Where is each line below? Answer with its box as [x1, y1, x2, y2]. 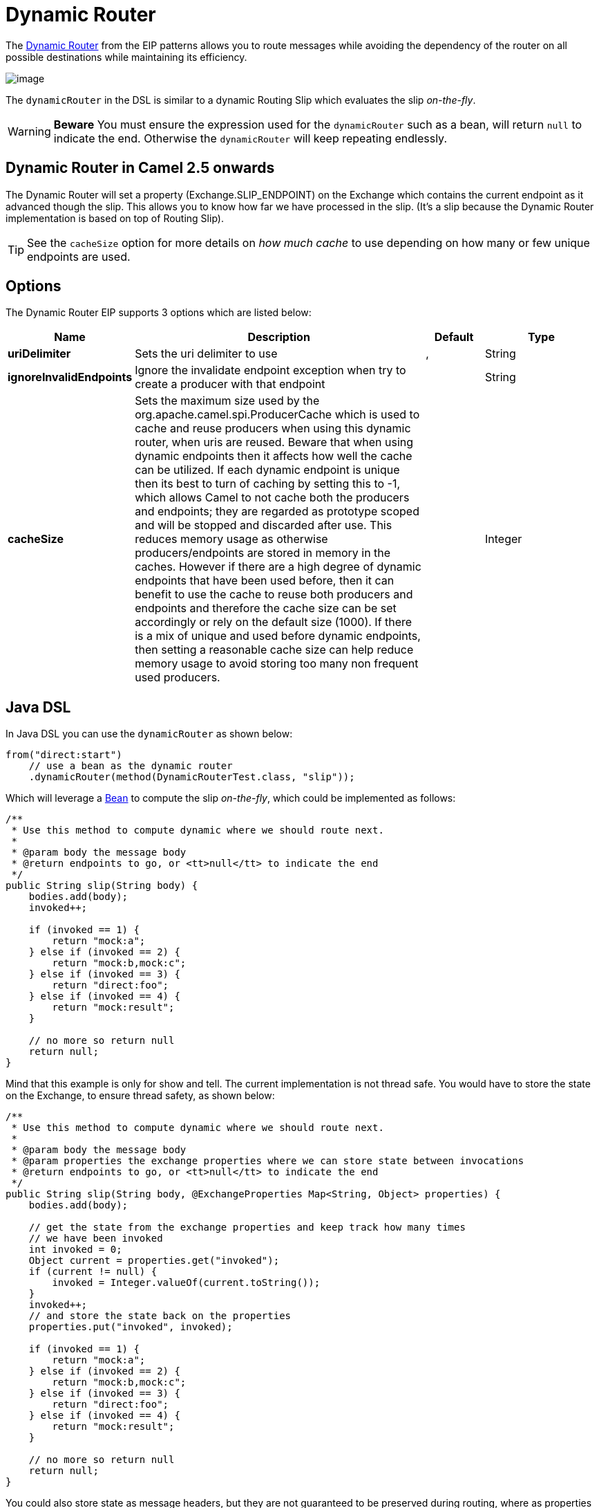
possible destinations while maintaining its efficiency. [6, 50, 247, 63]
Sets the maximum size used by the [135, 394, 320, 408]
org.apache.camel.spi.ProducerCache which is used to [135, 407, 420, 422]
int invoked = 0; [28, 1244, 122, 1256]
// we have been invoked [28, 1233, 163, 1244]
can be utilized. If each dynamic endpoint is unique [135, 463, 400, 477]
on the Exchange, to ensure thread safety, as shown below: [6, 1089, 275, 1102]
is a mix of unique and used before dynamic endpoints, [135, 629, 421, 643]
